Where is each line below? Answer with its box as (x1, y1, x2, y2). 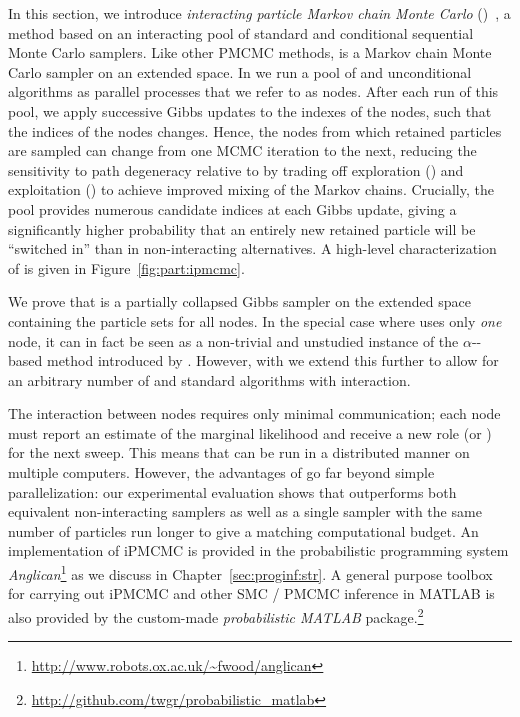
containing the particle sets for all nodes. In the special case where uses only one (8, 310, 502, 331)
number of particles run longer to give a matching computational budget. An (8, 520, 479, 541)
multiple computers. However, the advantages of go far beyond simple (8, 462, 435, 483)
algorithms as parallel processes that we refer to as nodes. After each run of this (8, 81, 499, 102)
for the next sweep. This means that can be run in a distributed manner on (8, 442, 470, 463)
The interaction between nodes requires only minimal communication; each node (8, 403, 501, 424)
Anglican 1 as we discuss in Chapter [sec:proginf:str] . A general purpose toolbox (8, 561, 493, 584)
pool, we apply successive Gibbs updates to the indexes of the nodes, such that (8, 100, 492, 121)
